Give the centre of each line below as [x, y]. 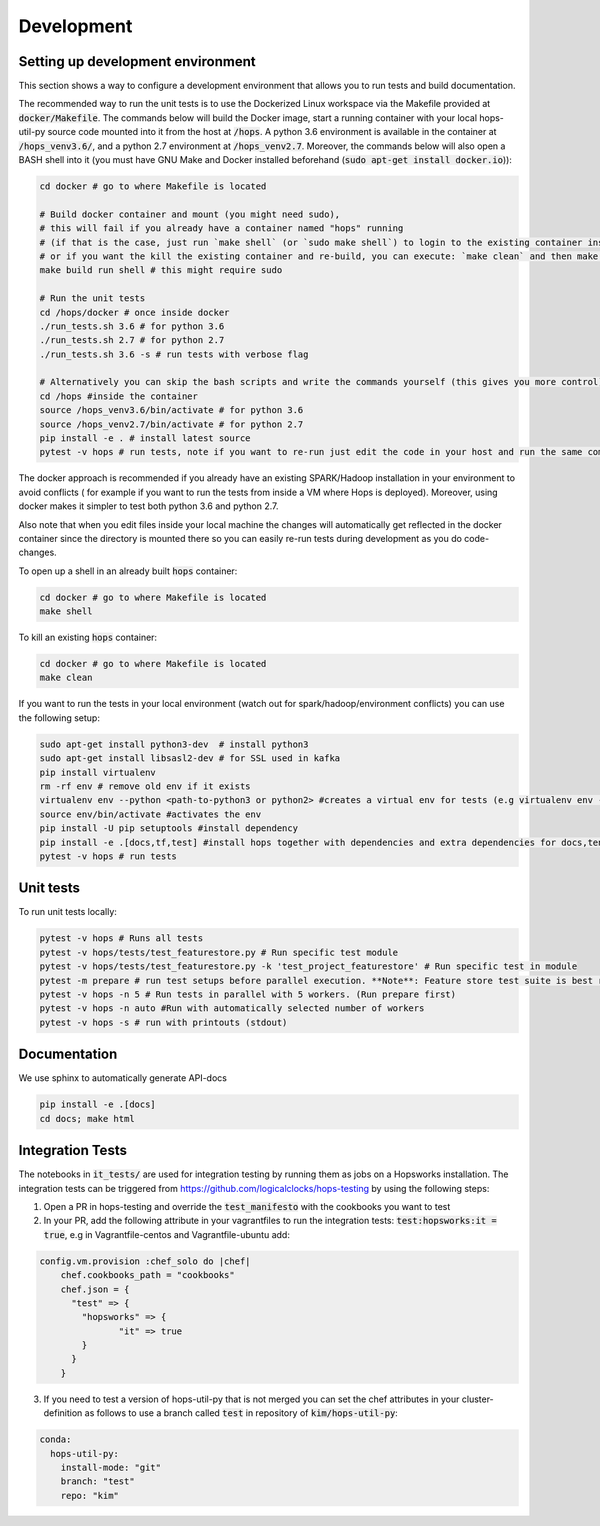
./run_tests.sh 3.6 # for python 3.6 [132, 326]
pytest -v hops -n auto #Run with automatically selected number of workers [232, 1008]
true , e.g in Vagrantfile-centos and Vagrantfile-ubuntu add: [166, 1234]
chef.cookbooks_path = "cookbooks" [147, 1275]
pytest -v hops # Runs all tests [121, 938]
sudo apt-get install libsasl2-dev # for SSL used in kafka [190, 758]
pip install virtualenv [98, 772]
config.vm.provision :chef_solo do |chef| [145, 1261]
